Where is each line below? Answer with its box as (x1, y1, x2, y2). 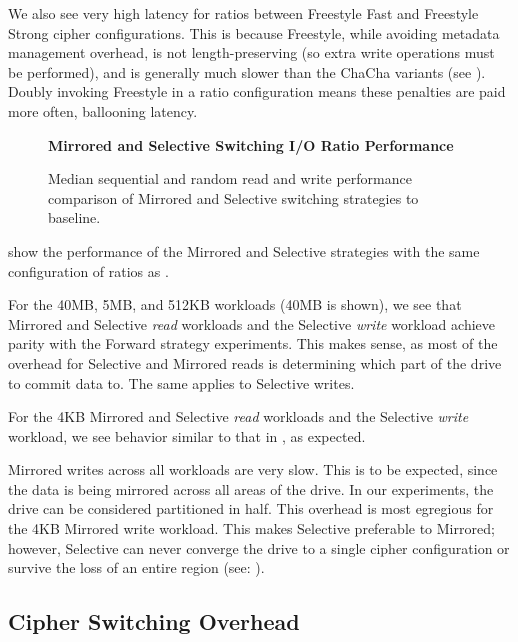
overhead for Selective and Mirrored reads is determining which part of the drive (8, 352, 502, 373)
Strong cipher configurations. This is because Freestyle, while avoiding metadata (8, 22, 500, 43)
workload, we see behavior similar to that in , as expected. (8, 425, 366, 446)
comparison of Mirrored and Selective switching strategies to (48, 187, 419, 208)
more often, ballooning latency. (8, 100, 198, 121)
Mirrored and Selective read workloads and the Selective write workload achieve (8, 313, 495, 334)
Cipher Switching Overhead (8, 606, 300, 637)
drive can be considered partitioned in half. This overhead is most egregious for (8, 498, 494, 519)
